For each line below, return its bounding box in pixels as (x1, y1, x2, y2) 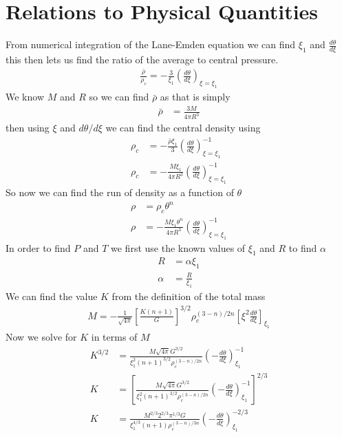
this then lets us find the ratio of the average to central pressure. (6, 52, 279, 66)
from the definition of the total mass (111, 288, 266, 303)
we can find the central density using (105, 120, 261, 135)
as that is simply (160, 89, 231, 104)
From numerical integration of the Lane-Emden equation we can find (6, 37, 296, 52)
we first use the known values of (111, 240, 246, 255)
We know (6, 89, 44, 104)
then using (6, 120, 50, 135)
